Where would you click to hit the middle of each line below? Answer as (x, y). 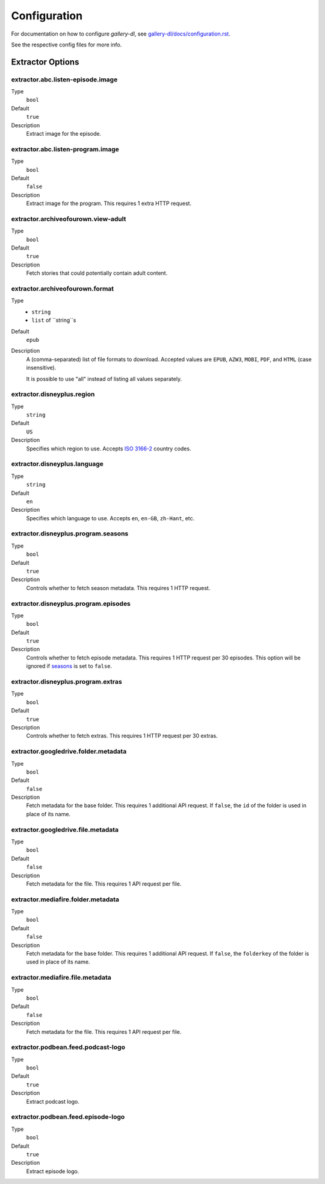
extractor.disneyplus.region (53, 394)
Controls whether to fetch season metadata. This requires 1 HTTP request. (118, 588)
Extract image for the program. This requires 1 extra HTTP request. (109, 203)
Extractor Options (45, 62)
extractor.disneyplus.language (57, 464)
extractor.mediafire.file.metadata (61, 978)
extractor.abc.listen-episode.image (64, 80)
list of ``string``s (54, 320)
